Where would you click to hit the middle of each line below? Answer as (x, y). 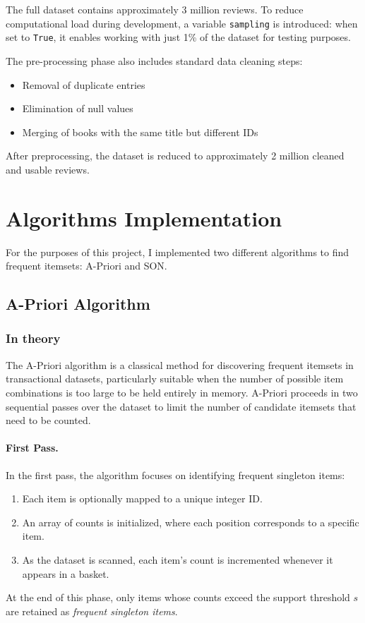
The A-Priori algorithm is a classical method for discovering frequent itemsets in (180, 364)
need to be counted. (48, 420)
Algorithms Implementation (144, 218)
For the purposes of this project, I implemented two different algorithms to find (178, 252)
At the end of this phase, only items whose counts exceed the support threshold (178, 597)
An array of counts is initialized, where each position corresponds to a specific (191, 522)
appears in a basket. (66, 573)
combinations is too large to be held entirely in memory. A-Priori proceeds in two (182, 392)
